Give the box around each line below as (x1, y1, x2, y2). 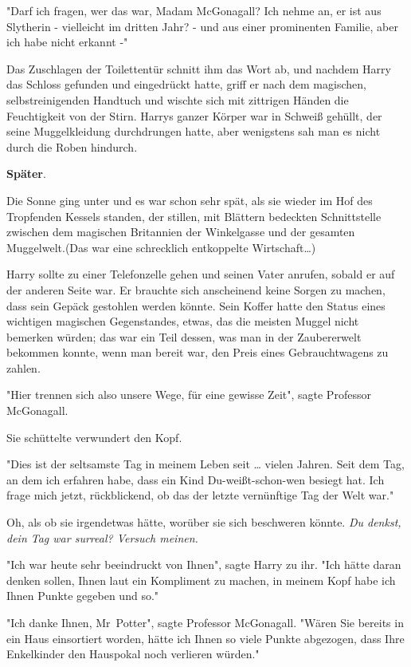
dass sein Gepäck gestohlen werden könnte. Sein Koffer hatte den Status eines (6, 297, 386, 314)
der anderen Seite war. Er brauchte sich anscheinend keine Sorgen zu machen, (6, 281, 386, 298)
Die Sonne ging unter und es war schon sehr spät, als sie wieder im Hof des (6, 191, 373, 208)
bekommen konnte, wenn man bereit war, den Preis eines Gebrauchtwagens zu (6, 344, 389, 361)
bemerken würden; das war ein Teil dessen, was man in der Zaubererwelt (6, 328, 362, 345)
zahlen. (6, 359, 41, 376)
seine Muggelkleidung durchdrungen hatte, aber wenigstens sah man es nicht (6, 123, 381, 140)
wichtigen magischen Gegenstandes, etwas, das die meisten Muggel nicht (6, 313, 359, 330)
